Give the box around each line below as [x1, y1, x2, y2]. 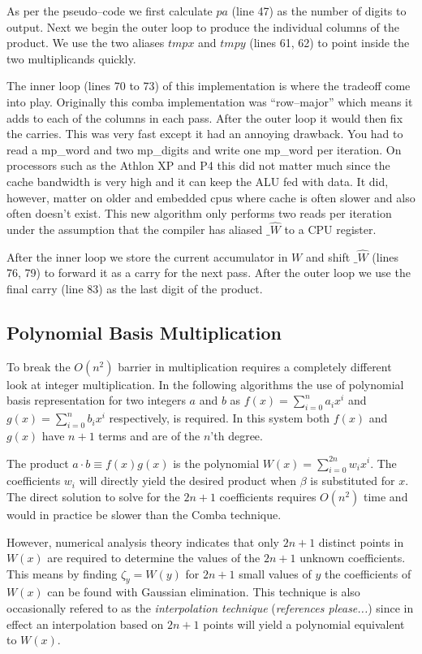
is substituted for [310, 472, 395, 489]
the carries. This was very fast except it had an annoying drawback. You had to [6, 125, 403, 142]
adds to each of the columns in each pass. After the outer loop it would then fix [6, 109, 403, 126]
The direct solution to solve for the [6, 487, 180, 505]
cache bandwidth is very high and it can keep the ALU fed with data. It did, [6, 172, 389, 189]
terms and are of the [98, 427, 200, 444]
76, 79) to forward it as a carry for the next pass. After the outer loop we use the [6, 264, 411, 281]
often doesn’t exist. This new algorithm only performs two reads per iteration [6, 205, 392, 222]
